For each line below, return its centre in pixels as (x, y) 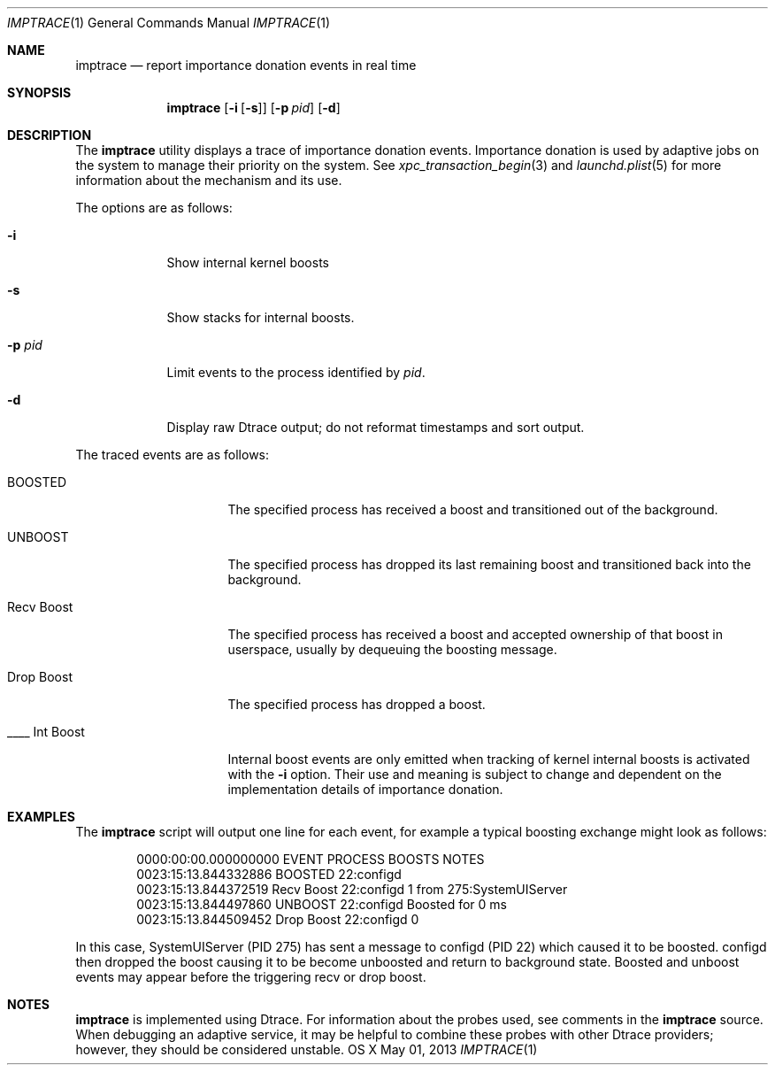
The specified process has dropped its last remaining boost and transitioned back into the (489, 564)
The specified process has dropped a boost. (357, 704)
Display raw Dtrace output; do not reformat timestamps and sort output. (376, 427)
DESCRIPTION (50, 135)
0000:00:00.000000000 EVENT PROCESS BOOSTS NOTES (311, 859)
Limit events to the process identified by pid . (296, 372)
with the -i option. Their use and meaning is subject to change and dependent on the (475, 774)
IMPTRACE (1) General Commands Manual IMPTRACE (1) (169, 23)
